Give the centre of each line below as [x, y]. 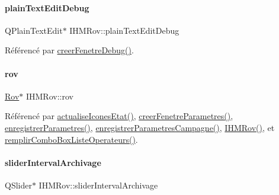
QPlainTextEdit [34, 30]
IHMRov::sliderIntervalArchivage [98, 185]
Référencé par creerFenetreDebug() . [69, 50]
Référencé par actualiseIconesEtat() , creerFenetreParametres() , [119, 116]
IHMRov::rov [49, 96]
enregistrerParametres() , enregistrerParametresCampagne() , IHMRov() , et [140, 127]
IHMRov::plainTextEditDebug [124, 30]
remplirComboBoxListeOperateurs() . [71, 139]
